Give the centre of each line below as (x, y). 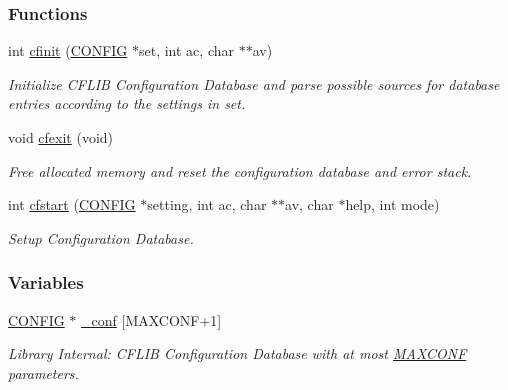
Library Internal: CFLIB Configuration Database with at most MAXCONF (237, 353)
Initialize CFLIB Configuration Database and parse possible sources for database (254, 83)
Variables (46, 282)
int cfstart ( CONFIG (72, 204)
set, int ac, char (186, 50)
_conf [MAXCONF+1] (151, 319)
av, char (309, 204)
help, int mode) (392, 204)
